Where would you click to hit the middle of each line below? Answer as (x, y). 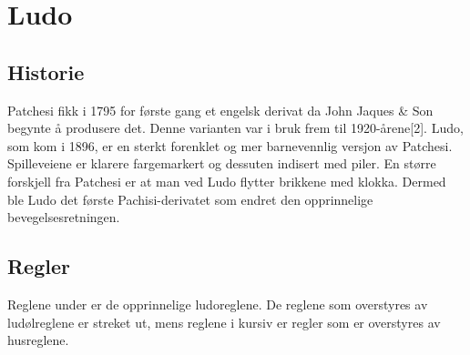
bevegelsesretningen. (64, 217)
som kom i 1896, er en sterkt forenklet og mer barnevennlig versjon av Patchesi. (230, 145)
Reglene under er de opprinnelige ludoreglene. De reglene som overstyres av (218, 304)
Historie (46, 71)
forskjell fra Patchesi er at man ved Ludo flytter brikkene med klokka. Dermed (227, 181)
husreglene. (38, 340)
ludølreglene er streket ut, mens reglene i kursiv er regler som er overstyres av (224, 322)
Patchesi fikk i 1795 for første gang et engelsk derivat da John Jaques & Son (220, 110)
